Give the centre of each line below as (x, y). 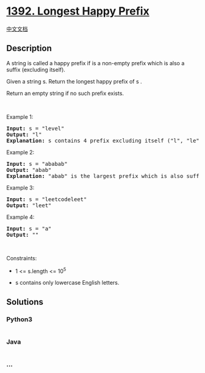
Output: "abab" (29, 170)
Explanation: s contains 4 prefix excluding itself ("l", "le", (105, 140)
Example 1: (20, 116)
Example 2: (20, 152)
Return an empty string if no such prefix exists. (65, 93)
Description (29, 48)
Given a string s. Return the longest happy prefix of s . (74, 81)
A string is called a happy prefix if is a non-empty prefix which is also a (95, 63)
